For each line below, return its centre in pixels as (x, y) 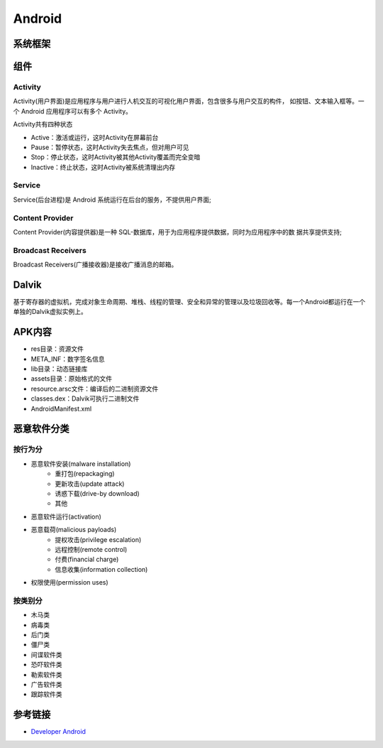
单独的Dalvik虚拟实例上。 (50, 312)
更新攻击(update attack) (90, 484)
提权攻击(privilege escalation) (98, 539)
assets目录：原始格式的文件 (72, 379)
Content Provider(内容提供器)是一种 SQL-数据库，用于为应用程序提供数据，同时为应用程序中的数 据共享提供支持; (177, 232)
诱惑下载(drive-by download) (97, 493)
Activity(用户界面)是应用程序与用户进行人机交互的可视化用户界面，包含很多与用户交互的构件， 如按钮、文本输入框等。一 (189, 101)
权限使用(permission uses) (70, 582)
